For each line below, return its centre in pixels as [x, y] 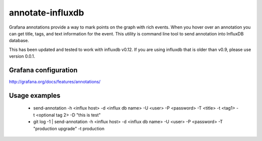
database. [19, 41]
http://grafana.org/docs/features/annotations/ [55, 82]
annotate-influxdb [47, 13]
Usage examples [35, 95]
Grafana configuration [43, 70]
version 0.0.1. [22, 56]
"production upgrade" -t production [69, 128]
